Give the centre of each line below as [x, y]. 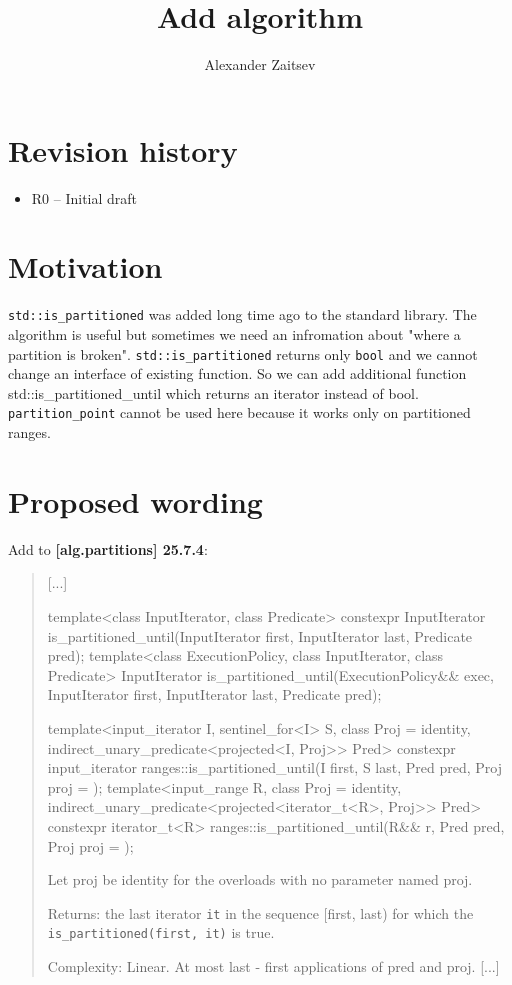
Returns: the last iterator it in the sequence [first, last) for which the [260, 912]
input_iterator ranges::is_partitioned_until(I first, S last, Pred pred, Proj [274, 767]
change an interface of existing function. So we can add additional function [237, 373]
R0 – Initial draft [84, 197]
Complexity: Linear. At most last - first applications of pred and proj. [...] [273, 966]
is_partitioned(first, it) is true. [161, 932]
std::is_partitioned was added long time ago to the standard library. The [242, 314]
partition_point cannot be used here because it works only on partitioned [239, 412]
